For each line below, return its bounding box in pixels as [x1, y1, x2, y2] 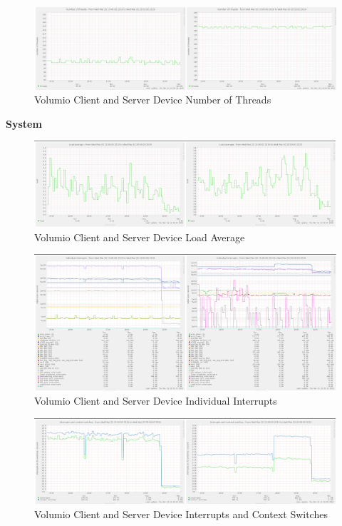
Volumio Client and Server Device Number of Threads [34, 92, 271, 107]
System [6, 116, 42, 131]
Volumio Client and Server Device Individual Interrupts [34, 393, 277, 408]
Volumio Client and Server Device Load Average [34, 229, 245, 244]
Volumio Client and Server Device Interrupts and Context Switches [34, 507, 328, 522]
